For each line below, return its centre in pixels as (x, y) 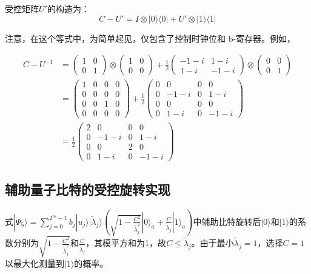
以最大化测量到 (35, 263)
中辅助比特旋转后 (227, 221)
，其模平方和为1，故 (126, 243)
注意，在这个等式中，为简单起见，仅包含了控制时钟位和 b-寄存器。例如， (150, 38)
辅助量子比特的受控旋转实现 (88, 189)
